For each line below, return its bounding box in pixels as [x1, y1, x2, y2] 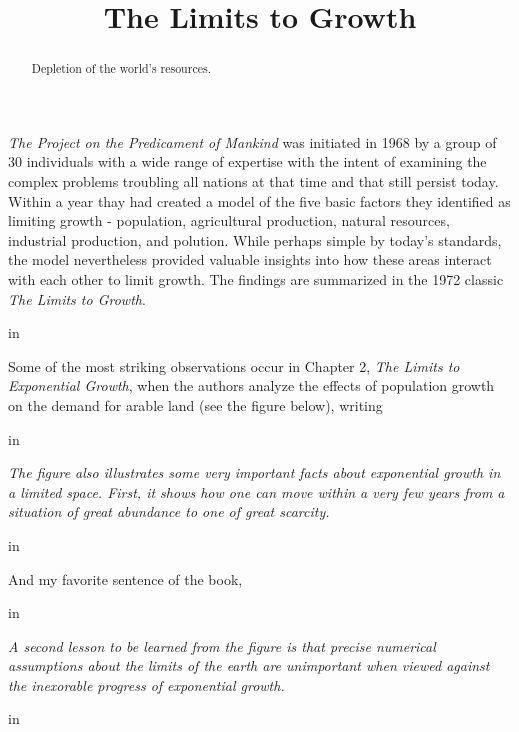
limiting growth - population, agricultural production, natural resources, [8, 210, 450, 231]
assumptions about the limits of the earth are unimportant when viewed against [8, 655, 490, 676]
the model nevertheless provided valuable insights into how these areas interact [8, 249, 492, 270]
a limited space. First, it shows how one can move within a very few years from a [8, 481, 505, 502]
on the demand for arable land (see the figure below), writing [8, 394, 383, 415]
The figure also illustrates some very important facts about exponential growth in [8, 462, 501, 483]
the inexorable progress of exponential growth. [8, 674, 285, 695]
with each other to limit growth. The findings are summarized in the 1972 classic [8, 268, 504, 289]
